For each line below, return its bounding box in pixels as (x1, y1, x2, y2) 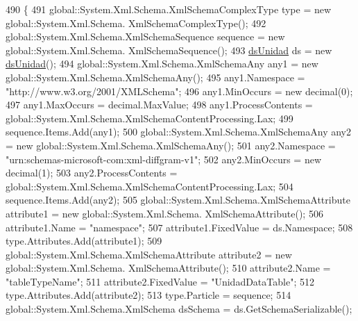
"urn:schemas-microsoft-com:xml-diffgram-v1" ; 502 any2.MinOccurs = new (6, 151, 322, 166)
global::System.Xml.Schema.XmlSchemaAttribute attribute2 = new (6, 247, 292, 261)
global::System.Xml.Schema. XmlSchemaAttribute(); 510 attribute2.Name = (6, 261, 331, 275)
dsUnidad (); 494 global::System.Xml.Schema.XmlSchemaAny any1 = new (6, 56, 318, 71)
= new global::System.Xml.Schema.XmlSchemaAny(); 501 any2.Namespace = (6, 138, 336, 152)
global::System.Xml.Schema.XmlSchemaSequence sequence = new (6, 29, 285, 44)
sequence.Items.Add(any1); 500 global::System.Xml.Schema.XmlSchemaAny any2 (6, 124, 352, 139)
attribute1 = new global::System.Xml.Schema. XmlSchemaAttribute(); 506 (6, 206, 323, 220)
